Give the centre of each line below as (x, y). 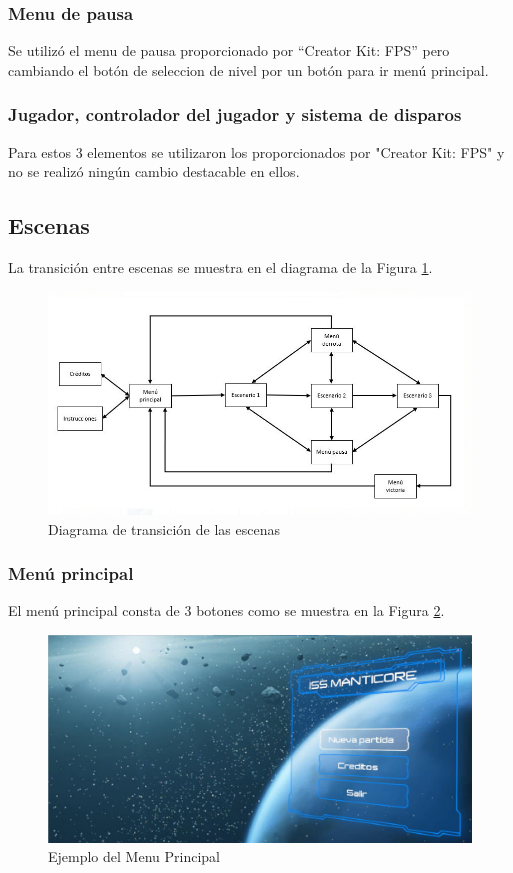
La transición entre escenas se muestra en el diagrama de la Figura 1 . (220, 267)
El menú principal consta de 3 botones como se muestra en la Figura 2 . (226, 610)
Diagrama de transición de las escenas (164, 528)
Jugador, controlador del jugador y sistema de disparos (235, 114)
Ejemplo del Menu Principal (134, 856)
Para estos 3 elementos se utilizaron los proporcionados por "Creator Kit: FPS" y (256, 151)
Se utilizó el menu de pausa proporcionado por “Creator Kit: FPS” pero (229, 50)
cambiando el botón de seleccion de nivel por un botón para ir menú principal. (248, 69)
